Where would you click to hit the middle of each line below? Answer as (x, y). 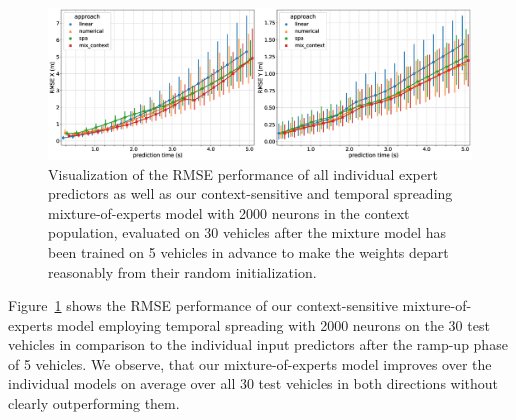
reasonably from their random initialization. (182, 271)
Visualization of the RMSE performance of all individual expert (243, 173)
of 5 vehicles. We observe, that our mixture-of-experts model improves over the (250, 363)
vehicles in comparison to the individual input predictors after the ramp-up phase (258, 344)
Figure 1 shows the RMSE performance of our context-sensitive (203, 305)
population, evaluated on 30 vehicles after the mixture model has (247, 232)
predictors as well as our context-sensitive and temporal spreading (250, 193)
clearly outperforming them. (94, 403)
